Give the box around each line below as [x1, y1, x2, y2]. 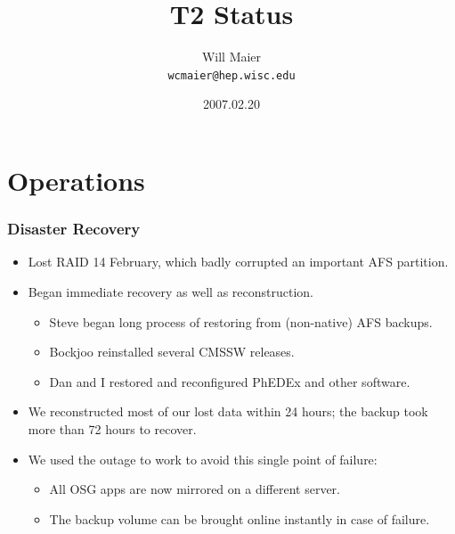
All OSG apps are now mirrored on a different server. [49, 480, 341, 498]
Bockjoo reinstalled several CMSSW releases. [49, 342, 295, 361]
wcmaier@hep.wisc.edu [167, 69, 296, 82]
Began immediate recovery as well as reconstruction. [28, 282, 313, 300]
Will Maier [201, 47, 262, 66]
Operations [7, 161, 145, 198]
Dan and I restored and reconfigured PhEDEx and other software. [49, 372, 410, 390]
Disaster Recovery [7, 218, 141, 240]
